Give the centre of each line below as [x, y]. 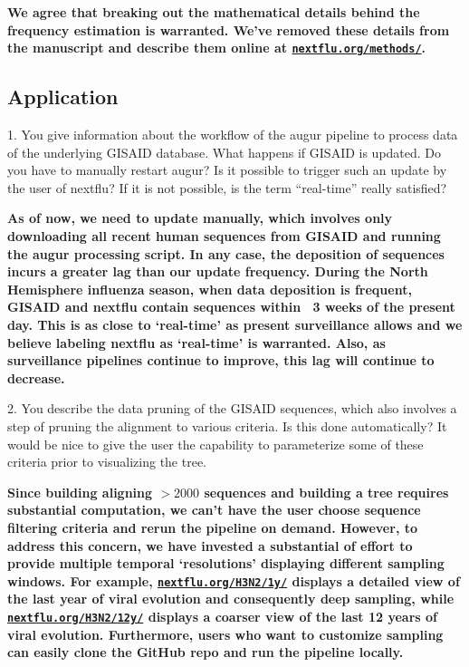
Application [63, 97]
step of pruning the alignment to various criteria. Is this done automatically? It [227, 425]
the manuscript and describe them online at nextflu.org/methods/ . [217, 48]
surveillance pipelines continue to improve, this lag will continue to [221, 360]
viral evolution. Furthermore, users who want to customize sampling [225, 634]
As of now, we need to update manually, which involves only [200, 218]
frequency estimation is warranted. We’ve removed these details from [229, 29]
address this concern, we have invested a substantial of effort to [210, 545]
